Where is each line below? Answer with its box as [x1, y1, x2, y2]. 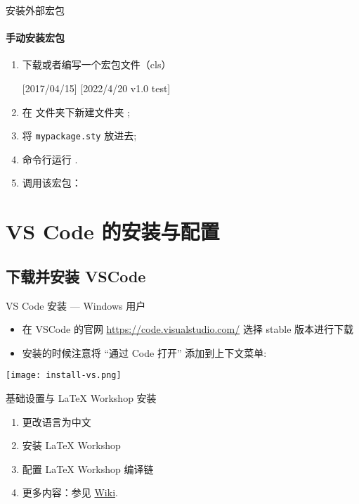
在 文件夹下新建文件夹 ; [22, 104, 131, 119]
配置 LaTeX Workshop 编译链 [22, 461, 154, 476]
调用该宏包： [22, 175, 81, 190]
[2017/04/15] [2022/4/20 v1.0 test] [22, 80, 171, 95]
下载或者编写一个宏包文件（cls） [22, 57, 171, 72]
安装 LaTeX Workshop [22, 438, 121, 453]
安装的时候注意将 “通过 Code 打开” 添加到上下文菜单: [22, 345, 267, 360]
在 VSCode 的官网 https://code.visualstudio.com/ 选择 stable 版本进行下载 [22, 322, 354, 336]
